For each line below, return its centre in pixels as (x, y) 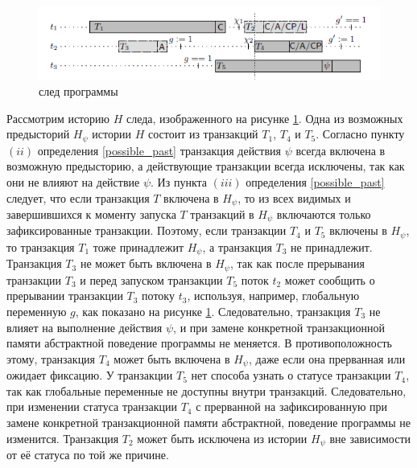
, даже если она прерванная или (327, 358)
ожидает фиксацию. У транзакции (90, 375)
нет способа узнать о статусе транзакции (291, 375)
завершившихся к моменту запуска (91, 214)
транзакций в (222, 214)
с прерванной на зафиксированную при (292, 406)
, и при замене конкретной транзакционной (279, 327)
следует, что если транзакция (78, 197)
